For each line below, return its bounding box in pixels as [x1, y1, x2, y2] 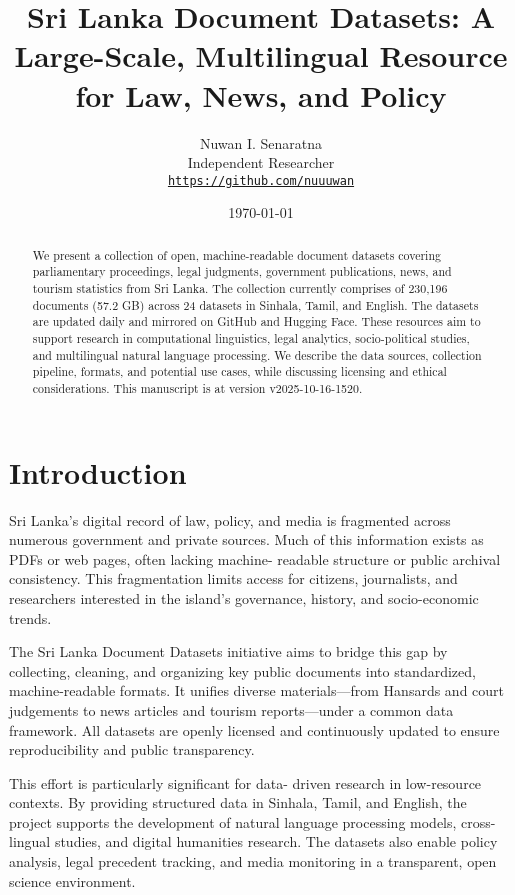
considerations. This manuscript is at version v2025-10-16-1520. [32, 379, 363, 396]
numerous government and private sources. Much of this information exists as [9, 529, 484, 550]
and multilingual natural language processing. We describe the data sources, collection [32, 346, 482, 363]
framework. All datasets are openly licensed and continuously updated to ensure [9, 719, 500, 740]
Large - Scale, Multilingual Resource [14, 35, 508, 76]
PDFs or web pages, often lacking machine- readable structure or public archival [9, 548, 501, 569]
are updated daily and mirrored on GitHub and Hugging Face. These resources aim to [32, 313, 481, 330]
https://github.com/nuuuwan [167, 173, 355, 188]
